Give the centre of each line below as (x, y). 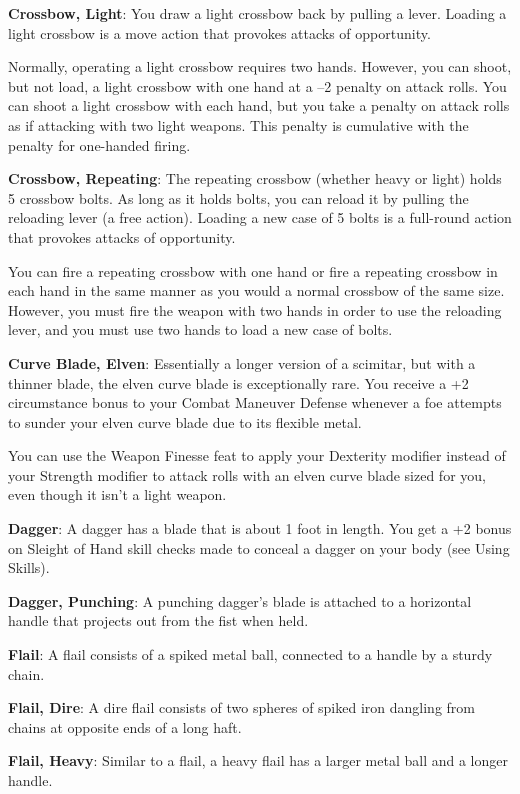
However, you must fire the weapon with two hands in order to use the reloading (255, 309)
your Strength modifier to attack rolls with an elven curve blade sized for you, (247, 474)
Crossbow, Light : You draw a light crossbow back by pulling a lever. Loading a (257, 13)
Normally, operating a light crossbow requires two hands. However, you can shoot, (260, 66)
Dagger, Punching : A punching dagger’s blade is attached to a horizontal (240, 600)
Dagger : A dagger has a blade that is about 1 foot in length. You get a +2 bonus (260, 528)
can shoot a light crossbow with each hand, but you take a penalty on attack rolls (259, 105)
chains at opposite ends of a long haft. (125, 726)
